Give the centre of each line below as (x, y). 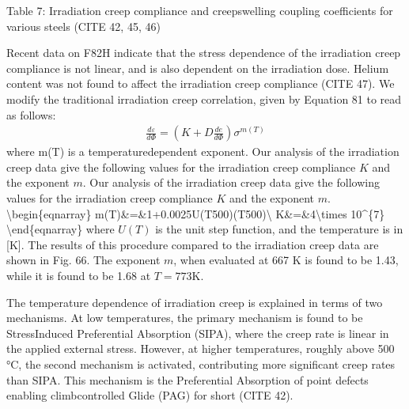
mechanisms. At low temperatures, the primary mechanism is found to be (185, 318)
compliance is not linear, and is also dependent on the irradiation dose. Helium (198, 68)
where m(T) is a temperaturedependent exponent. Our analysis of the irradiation (203, 151)
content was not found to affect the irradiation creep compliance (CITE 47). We (201, 83)
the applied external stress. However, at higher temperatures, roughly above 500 (201, 348)
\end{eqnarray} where (61, 229)
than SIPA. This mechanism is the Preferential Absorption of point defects (187, 379)
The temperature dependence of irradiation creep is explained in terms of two (195, 302)
